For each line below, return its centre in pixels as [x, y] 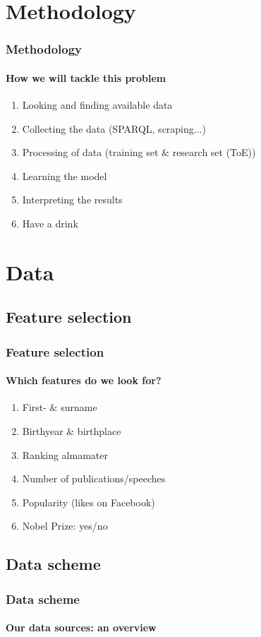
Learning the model [65, 175]
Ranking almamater [65, 454]
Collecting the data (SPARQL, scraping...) [114, 128]
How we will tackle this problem [86, 77]
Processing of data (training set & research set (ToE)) [139, 152]
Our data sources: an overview [81, 627]
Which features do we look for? [84, 380]
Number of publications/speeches [94, 478]
